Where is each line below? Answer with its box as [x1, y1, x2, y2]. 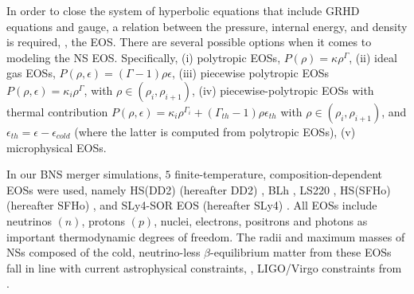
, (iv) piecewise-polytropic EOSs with [191, 81, 374, 98]
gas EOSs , [6, 65, 56, 81]
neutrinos [6, 212, 52, 229]
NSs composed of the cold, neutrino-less [6, 244, 201, 261]
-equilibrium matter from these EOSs [210, 244, 392, 261]
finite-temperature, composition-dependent [174, 166, 382, 182]
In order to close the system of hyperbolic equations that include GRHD [6, 2, 360, 18]
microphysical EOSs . [6, 139, 107, 155]
